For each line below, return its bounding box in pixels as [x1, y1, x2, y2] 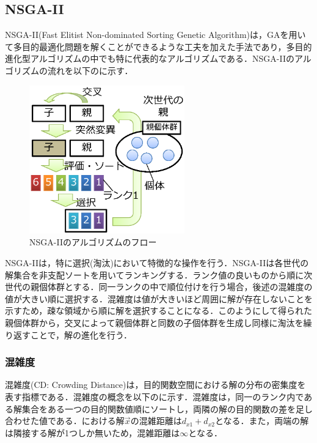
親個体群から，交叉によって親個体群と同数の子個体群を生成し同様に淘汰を [5, 316, 304, 329]
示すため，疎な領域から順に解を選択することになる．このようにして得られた [5, 304, 312, 317]
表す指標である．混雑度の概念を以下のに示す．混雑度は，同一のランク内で [5, 390, 304, 403]
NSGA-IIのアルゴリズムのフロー [29, 236, 157, 248]
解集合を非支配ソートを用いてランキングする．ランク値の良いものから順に [5, 268, 304, 281]
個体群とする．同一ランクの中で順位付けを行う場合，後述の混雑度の [38, 280, 313, 293]
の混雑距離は [130, 414, 182, 427]
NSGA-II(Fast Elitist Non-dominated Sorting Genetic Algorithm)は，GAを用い [5, 28, 306, 41]
